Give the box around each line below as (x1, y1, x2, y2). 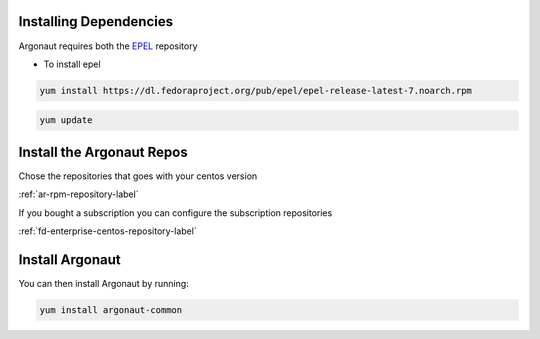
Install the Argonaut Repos (18, 143, 189, 160)
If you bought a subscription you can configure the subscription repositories (18, 206, 333, 219)
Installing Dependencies (18, 13, 174, 30)
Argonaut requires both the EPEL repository (18, 40, 199, 52)
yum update (39, 115, 93, 126)
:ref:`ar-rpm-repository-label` (18, 188, 139, 200)
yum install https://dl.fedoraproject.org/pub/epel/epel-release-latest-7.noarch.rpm (39, 85, 472, 96)
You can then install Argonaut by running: (18, 278, 189, 290)
